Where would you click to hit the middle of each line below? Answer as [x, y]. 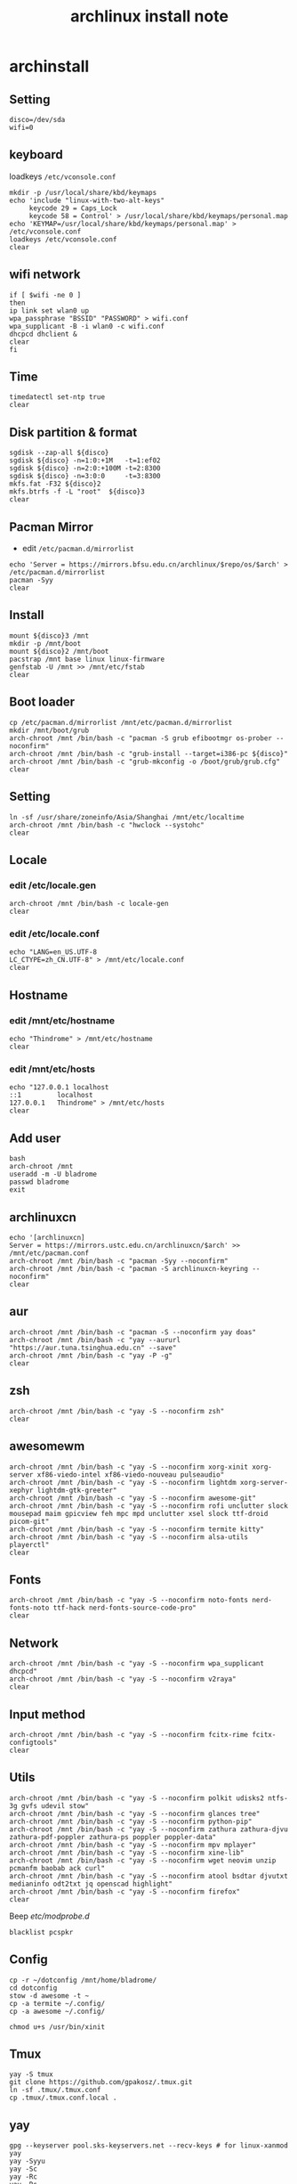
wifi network [45, 275]
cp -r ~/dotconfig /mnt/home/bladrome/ [83, 1980]
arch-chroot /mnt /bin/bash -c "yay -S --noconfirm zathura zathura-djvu [149, 1829]
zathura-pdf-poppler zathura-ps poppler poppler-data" [113, 1837]
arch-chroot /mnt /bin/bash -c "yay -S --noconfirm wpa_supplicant [137, 1664]
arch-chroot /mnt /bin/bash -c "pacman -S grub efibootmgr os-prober [141, 738]
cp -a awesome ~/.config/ [57, 2011]
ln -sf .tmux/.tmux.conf [55, 2090]
